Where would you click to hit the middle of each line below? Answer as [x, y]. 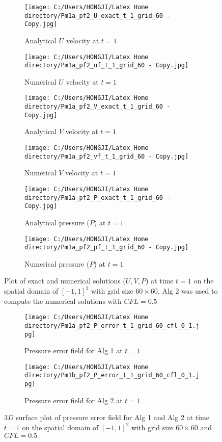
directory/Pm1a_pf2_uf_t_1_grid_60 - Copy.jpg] [107, 66]
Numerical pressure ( [57, 263]
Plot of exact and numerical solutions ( [65, 281]
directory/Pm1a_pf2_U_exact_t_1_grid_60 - [98, 16]
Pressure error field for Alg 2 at [74, 400]
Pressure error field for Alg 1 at [74, 350]
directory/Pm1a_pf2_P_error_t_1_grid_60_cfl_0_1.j [112, 326]
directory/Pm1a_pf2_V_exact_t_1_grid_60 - [98, 107]
